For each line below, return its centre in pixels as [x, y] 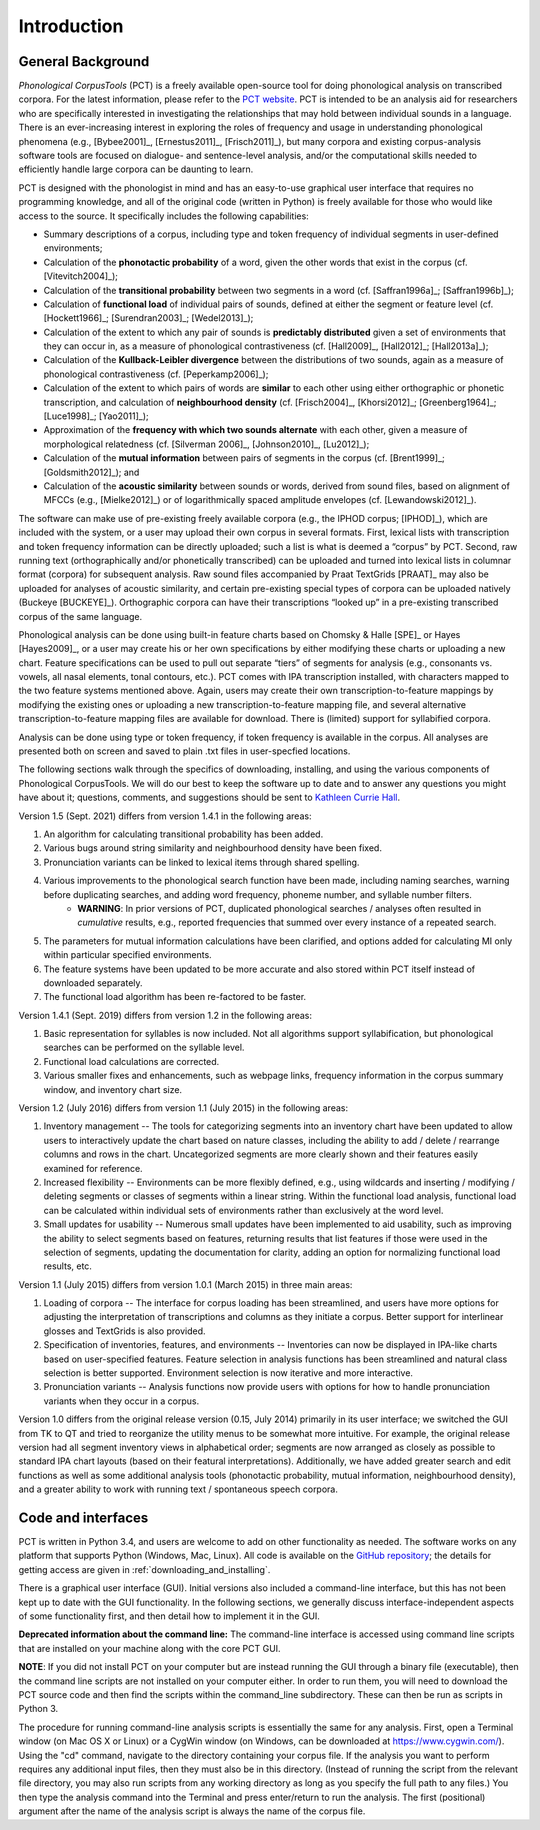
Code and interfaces [83, 1517]
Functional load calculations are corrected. [131, 1061]
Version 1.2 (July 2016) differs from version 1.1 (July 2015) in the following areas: [183, 1108]
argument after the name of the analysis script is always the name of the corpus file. [192, 1811]
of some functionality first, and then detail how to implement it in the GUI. [169, 1616]
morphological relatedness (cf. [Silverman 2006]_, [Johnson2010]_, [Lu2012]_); [206, 444]
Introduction [71, 26]
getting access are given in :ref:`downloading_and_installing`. [144, 1569]
